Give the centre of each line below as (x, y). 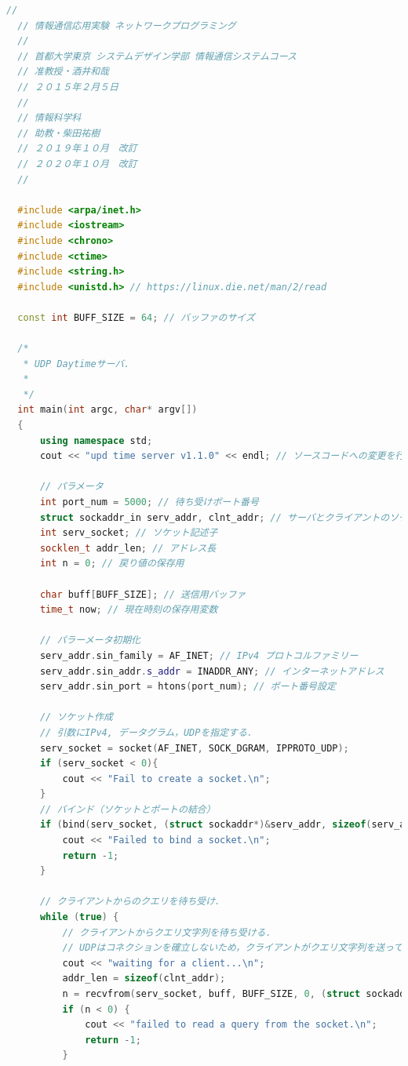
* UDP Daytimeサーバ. (76, 364)
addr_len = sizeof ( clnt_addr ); (144, 979)
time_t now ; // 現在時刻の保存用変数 (129, 610)
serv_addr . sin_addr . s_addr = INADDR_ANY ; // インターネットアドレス (212, 671)
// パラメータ (71, 487)
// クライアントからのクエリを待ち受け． (132, 902)
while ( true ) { (79, 917)
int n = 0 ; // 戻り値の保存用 (112, 564)
